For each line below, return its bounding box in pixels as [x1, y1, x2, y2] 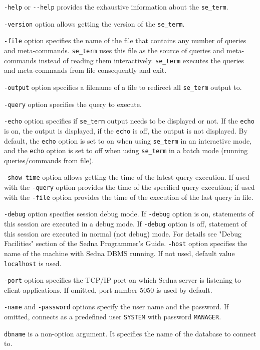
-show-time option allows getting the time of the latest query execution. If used [4, 172, 249, 182]
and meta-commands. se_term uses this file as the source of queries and [4, 45, 224, 55]
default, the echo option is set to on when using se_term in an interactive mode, [4, 135, 251, 146]
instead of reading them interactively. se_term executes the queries [39, 55, 244, 65]
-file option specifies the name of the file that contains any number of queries [4, 35, 246, 46]
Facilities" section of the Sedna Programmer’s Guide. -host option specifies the [4, 238, 247, 249]
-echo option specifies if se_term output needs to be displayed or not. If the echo [4, 115, 254, 126]
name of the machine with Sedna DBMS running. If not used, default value [4, 248, 235, 258]
